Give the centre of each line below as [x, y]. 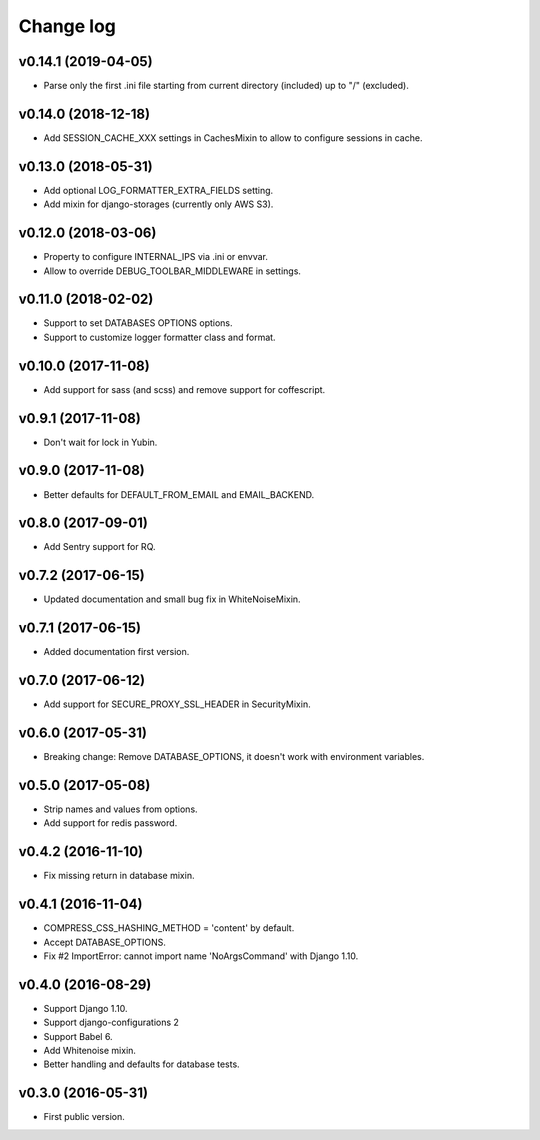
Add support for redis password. [110, 823]
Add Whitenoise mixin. [90, 1051]
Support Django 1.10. [86, 1008]
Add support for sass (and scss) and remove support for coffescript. [184, 389]
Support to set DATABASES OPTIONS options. [138, 323]
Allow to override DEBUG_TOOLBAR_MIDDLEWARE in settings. [172, 271]
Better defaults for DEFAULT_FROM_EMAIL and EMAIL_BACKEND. [179, 494]
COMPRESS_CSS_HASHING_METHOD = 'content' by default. [169, 928]
